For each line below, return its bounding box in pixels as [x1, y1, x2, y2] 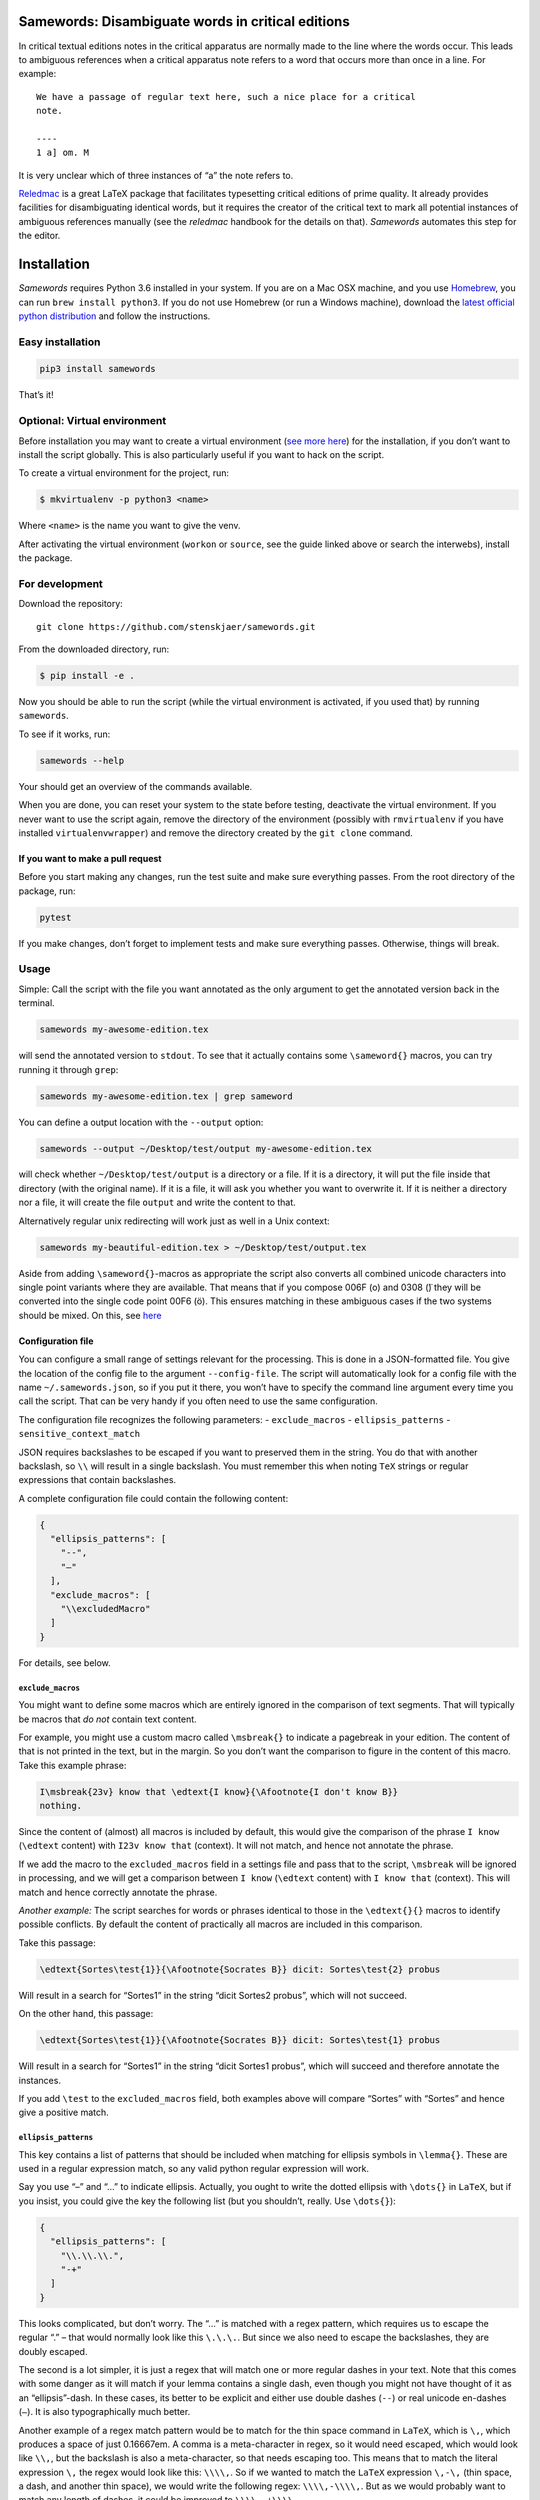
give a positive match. [18, 2106, 109, 2119]
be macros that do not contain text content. [18, 1713, 197, 1725]
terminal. [18, 997, 55, 1009]
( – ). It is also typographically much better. [18, 2406, 191, 2418]
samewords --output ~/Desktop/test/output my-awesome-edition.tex [39, 1143, 372, 1154]
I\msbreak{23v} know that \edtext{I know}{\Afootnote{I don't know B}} [39, 1786, 399, 1797]
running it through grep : [18, 1063, 119, 1075]
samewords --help [39, 755, 125, 766]
